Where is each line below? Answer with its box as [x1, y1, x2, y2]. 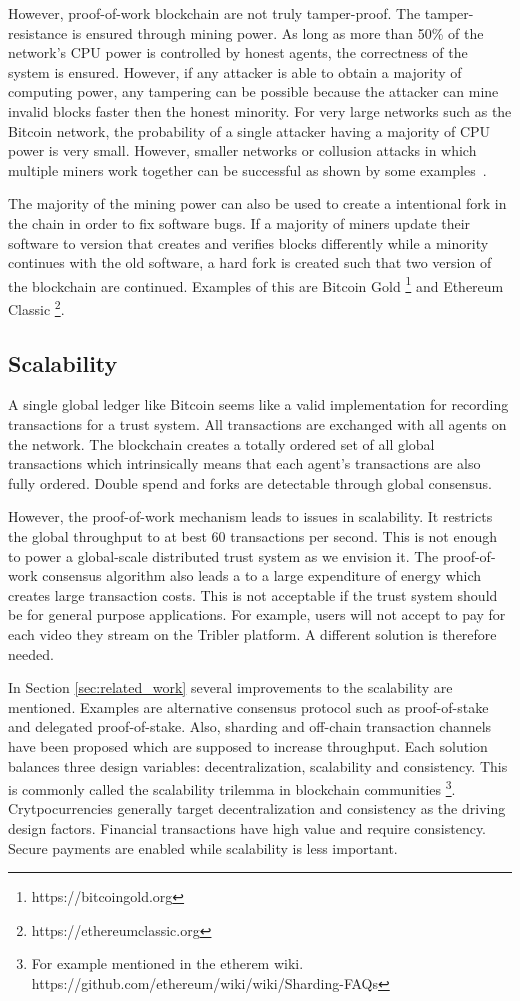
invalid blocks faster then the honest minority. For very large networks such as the [8, 100, 512, 121]
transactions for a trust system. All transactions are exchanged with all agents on [8, 414, 507, 435]
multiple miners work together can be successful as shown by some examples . [8, 159, 487, 180]
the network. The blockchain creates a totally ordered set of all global [8, 433, 435, 454]
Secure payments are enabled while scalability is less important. [8, 837, 398, 858]
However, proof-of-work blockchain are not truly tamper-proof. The [8, 3, 421, 23]
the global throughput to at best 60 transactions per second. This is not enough [8, 525, 498, 546]
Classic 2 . [8, 295, 65, 319]
